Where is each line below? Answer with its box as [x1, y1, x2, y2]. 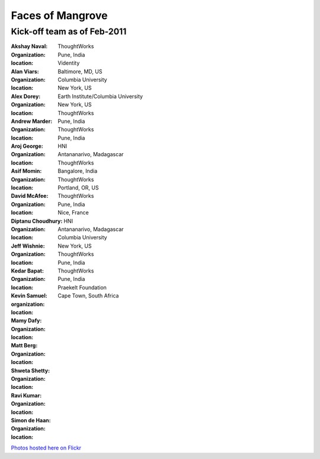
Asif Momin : [11, 167, 42, 175]
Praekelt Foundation [57, 284, 107, 291]
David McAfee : [11, 192, 49, 200]
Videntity [57, 59, 80, 67]
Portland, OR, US [57, 184, 99, 191]
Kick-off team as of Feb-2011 [11, 26, 127, 37]
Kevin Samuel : [11, 292, 47, 299]
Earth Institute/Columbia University [57, 93, 143, 100]
